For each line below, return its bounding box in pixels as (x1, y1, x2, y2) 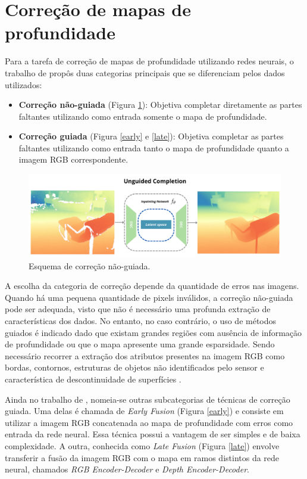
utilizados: (5, 78, 42, 91)
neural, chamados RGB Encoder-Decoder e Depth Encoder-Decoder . (5, 463, 249, 475)
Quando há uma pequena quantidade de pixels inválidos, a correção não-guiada (5, 291, 293, 303)
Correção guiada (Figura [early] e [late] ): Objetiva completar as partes (18, 130, 284, 142)
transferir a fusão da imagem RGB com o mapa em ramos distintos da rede (5, 451, 280, 464)
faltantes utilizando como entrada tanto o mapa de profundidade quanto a (18, 141, 289, 154)
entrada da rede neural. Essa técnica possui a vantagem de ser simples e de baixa (5, 428, 300, 440)
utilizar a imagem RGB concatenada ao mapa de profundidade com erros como (5, 416, 293, 428)
